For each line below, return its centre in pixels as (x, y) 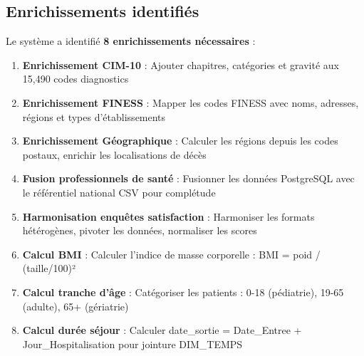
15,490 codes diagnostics (76, 79)
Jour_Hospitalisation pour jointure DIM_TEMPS (132, 344)
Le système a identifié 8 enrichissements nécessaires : (131, 41)
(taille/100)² (49, 268)
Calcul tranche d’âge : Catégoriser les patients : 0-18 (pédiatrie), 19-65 (183, 292)
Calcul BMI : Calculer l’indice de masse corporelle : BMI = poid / (171, 254)
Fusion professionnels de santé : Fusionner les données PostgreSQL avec (188, 178)
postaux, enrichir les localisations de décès (114, 154)
